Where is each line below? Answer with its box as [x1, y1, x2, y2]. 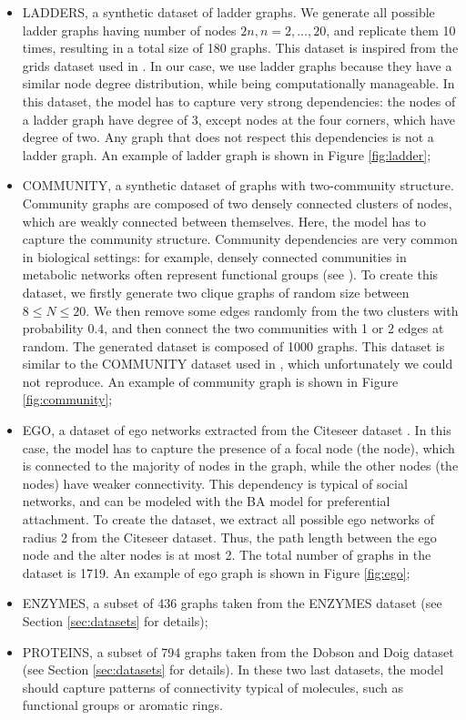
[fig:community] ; [22, 390, 113, 409]
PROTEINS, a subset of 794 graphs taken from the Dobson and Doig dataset [22, 642, 454, 661]
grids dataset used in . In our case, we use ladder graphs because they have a [22, 56, 452, 75]
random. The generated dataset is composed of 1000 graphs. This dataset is [22, 336, 445, 355]
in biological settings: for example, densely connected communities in [22, 247, 407, 266]
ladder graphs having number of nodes [22, 20, 237, 39]
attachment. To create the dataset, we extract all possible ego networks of [22, 510, 435, 529]
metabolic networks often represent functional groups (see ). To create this [22, 265, 439, 284]
